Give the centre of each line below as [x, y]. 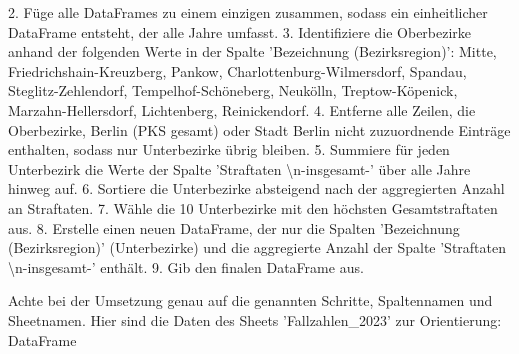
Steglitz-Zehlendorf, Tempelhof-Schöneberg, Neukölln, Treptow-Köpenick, [233, 90]
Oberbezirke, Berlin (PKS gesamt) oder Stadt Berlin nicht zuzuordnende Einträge [259, 129]
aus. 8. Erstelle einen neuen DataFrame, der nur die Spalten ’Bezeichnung [234, 227]
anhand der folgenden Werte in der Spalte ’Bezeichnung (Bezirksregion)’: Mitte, [252, 51]
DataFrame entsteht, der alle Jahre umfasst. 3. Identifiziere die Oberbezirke [240, 31]
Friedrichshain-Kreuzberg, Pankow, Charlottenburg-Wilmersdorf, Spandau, [237, 70]
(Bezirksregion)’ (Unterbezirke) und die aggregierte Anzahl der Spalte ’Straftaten [257, 247]
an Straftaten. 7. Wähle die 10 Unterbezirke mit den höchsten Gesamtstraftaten [253, 207]
